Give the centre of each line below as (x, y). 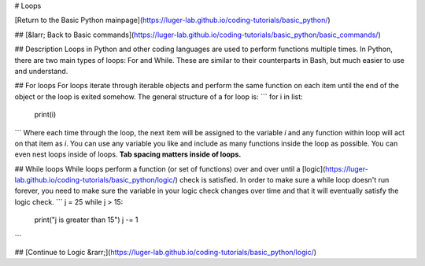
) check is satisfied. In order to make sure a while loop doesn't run (282, 180)
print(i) (45, 115)
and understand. (41, 71)
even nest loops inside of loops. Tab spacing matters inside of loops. (128, 154)
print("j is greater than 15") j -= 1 (86, 220)
